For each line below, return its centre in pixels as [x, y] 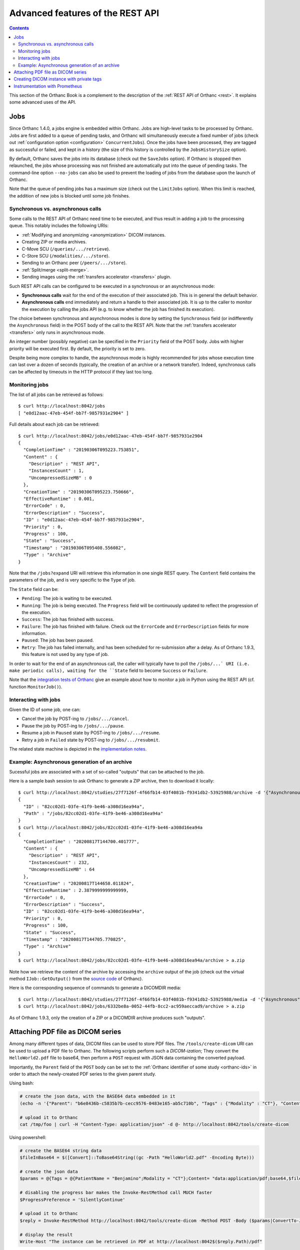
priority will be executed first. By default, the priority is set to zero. [77, 348]
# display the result [46, 1234]
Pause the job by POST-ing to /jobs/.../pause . [73, 725]
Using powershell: [28, 1137]
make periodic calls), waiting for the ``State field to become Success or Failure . [108, 670]
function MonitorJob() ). [36, 686]
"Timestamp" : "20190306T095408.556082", [75, 548]
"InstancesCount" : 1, [56, 471]
